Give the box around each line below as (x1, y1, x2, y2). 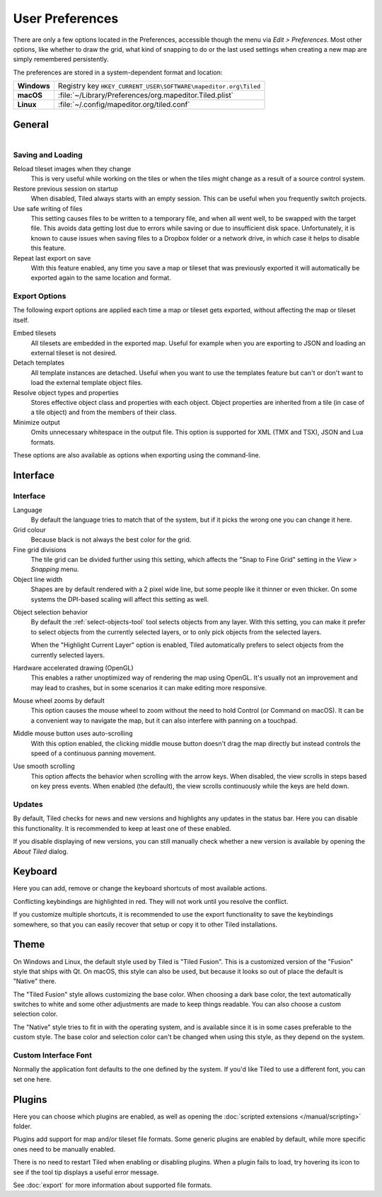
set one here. (13, 1075, 52, 1083)
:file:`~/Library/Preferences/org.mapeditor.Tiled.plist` (57, 91, 233, 101)
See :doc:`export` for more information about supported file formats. (13, 1181, 212, 1189)
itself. (13, 316, 30, 324)
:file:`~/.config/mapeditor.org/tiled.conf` (57, 100, 190, 110)
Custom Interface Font (13, 1050, 92, 1060)
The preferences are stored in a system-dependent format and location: (13, 68, 223, 76)
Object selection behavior (13, 607, 88, 616)
